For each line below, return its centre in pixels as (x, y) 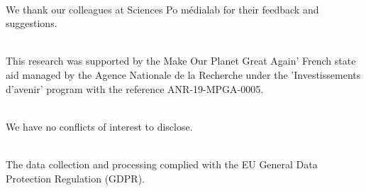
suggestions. (32, 23)
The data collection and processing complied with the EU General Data (162, 164)
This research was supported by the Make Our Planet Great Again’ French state (181, 61)
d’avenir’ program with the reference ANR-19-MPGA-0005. (135, 88)
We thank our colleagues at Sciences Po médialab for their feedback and (162, 9)
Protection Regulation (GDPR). (75, 178)
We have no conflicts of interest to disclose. (99, 126)
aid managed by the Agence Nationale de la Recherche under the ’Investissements (183, 74)
